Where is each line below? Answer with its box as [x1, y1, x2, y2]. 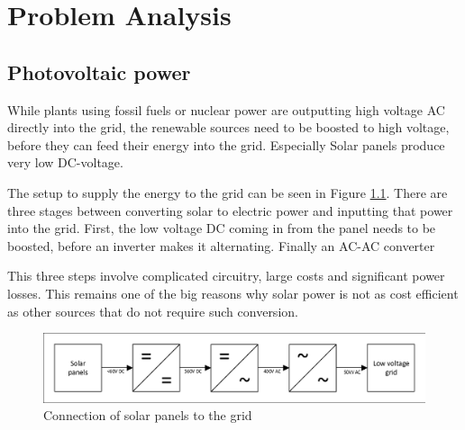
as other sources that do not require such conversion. [7, 301, 298, 320]
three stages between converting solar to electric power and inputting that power [7, 201, 453, 219]
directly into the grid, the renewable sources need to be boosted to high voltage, [7, 118, 450, 137]
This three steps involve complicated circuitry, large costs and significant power [7, 266, 445, 285]
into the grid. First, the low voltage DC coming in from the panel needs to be [7, 219, 436, 237]
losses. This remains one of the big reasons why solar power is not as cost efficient [7, 283, 459, 302]
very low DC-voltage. [7, 153, 123, 172]
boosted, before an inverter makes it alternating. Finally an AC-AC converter [7, 236, 435, 255]
